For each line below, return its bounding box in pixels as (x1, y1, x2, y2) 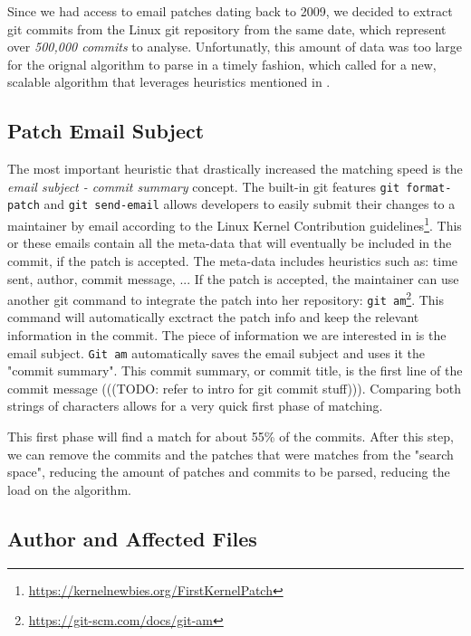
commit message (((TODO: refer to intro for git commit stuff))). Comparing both (7, 378, 462, 397)
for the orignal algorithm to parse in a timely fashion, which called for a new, (7, 54, 437, 73)
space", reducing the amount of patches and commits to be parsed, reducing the (7, 462, 450, 481)
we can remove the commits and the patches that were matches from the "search (7, 444, 454, 463)
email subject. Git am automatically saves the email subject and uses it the (7, 343, 426, 362)
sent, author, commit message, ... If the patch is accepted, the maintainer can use (7, 269, 459, 288)
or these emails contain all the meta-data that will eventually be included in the (7, 233, 452, 252)
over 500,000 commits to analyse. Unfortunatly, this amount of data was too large (7, 37, 463, 56)
